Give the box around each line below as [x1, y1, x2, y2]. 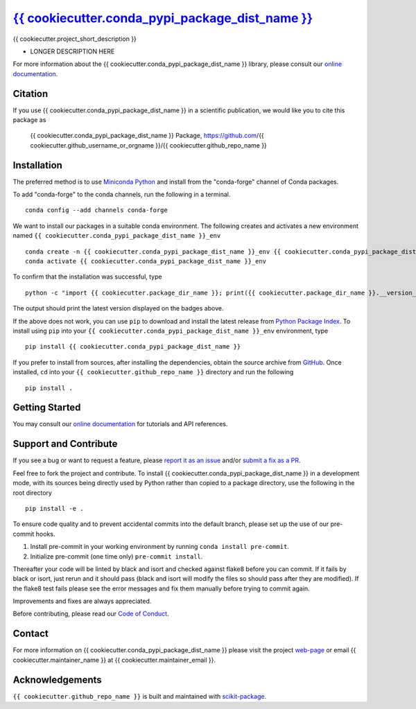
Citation [12, 87, 49, 100]
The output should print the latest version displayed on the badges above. [12, 304, 224, 313]
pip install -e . [25, 505, 84, 512]
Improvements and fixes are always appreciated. [12, 597, 152, 606]
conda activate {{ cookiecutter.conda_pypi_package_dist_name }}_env [25, 257, 267, 265]
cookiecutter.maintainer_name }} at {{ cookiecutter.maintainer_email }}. [12, 656, 216, 664]
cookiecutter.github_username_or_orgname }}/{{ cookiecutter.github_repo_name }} [30, 141, 267, 149]
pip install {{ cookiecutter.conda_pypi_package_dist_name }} [25, 343, 241, 351]
